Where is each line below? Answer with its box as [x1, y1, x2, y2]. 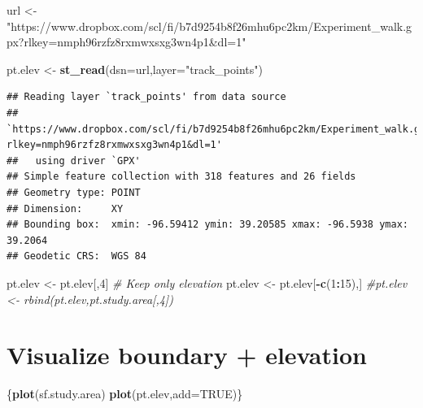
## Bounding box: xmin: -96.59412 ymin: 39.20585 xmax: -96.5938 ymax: [7, 219, 408, 231]
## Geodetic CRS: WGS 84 [7, 250, 146, 263]
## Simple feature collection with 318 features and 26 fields [7, 171, 356, 183]
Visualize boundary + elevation [7, 338, 367, 371]
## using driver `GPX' [7, 154, 141, 167]
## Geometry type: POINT [7, 186, 141, 198]
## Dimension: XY [7, 202, 124, 215]
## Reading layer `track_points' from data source [7, 91, 286, 103]
